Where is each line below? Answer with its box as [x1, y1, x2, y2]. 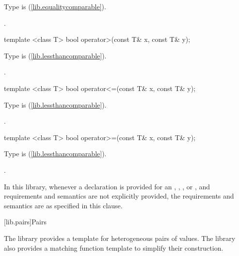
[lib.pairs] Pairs [4, 217, 47, 227]
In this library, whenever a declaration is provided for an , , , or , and [4, 181, 210, 191]
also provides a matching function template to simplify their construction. [4, 242, 223, 253]
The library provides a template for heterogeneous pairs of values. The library [4, 233, 236, 243]
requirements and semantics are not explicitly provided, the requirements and [4, 191, 234, 201]
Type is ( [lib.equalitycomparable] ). [4, 1, 106, 11]
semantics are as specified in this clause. [4, 200, 123, 210]
